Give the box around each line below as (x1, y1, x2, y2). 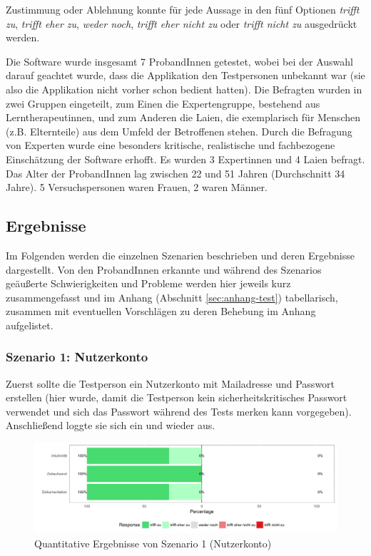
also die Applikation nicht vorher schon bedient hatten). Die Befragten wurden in (6, 81, 362, 96)
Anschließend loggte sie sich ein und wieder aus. (6, 418, 215, 433)
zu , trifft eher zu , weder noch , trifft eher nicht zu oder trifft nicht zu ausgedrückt (6, 16, 357, 31)
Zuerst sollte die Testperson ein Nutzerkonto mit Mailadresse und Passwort (6, 376, 335, 391)
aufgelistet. (6, 317, 54, 332)
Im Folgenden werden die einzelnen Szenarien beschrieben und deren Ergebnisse (6, 247, 355, 262)
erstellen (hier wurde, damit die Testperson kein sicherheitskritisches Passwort (6, 390, 347, 405)
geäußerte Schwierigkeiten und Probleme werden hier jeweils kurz (6, 276, 291, 291)
